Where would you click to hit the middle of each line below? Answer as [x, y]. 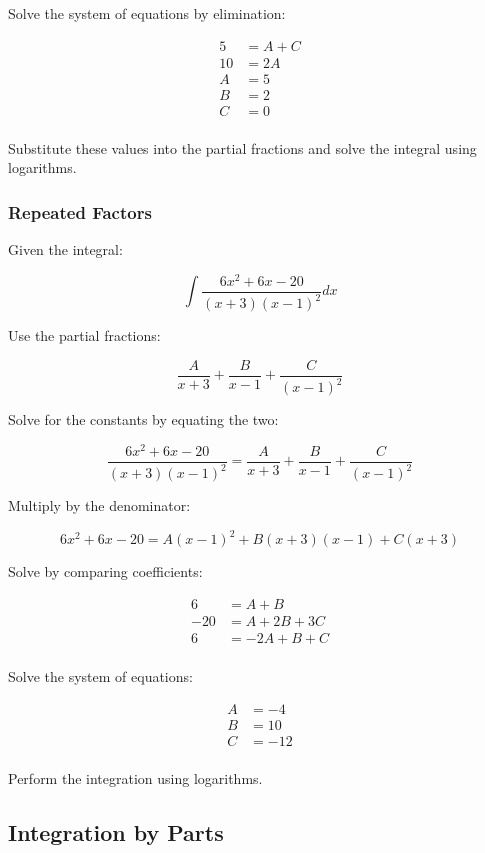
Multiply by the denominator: [99, 505]
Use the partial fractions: [84, 335]
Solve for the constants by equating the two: [143, 419]
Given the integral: [65, 249]
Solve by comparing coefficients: [105, 571]
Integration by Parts [116, 831]
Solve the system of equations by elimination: [147, 13]
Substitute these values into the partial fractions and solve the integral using [242, 147]
